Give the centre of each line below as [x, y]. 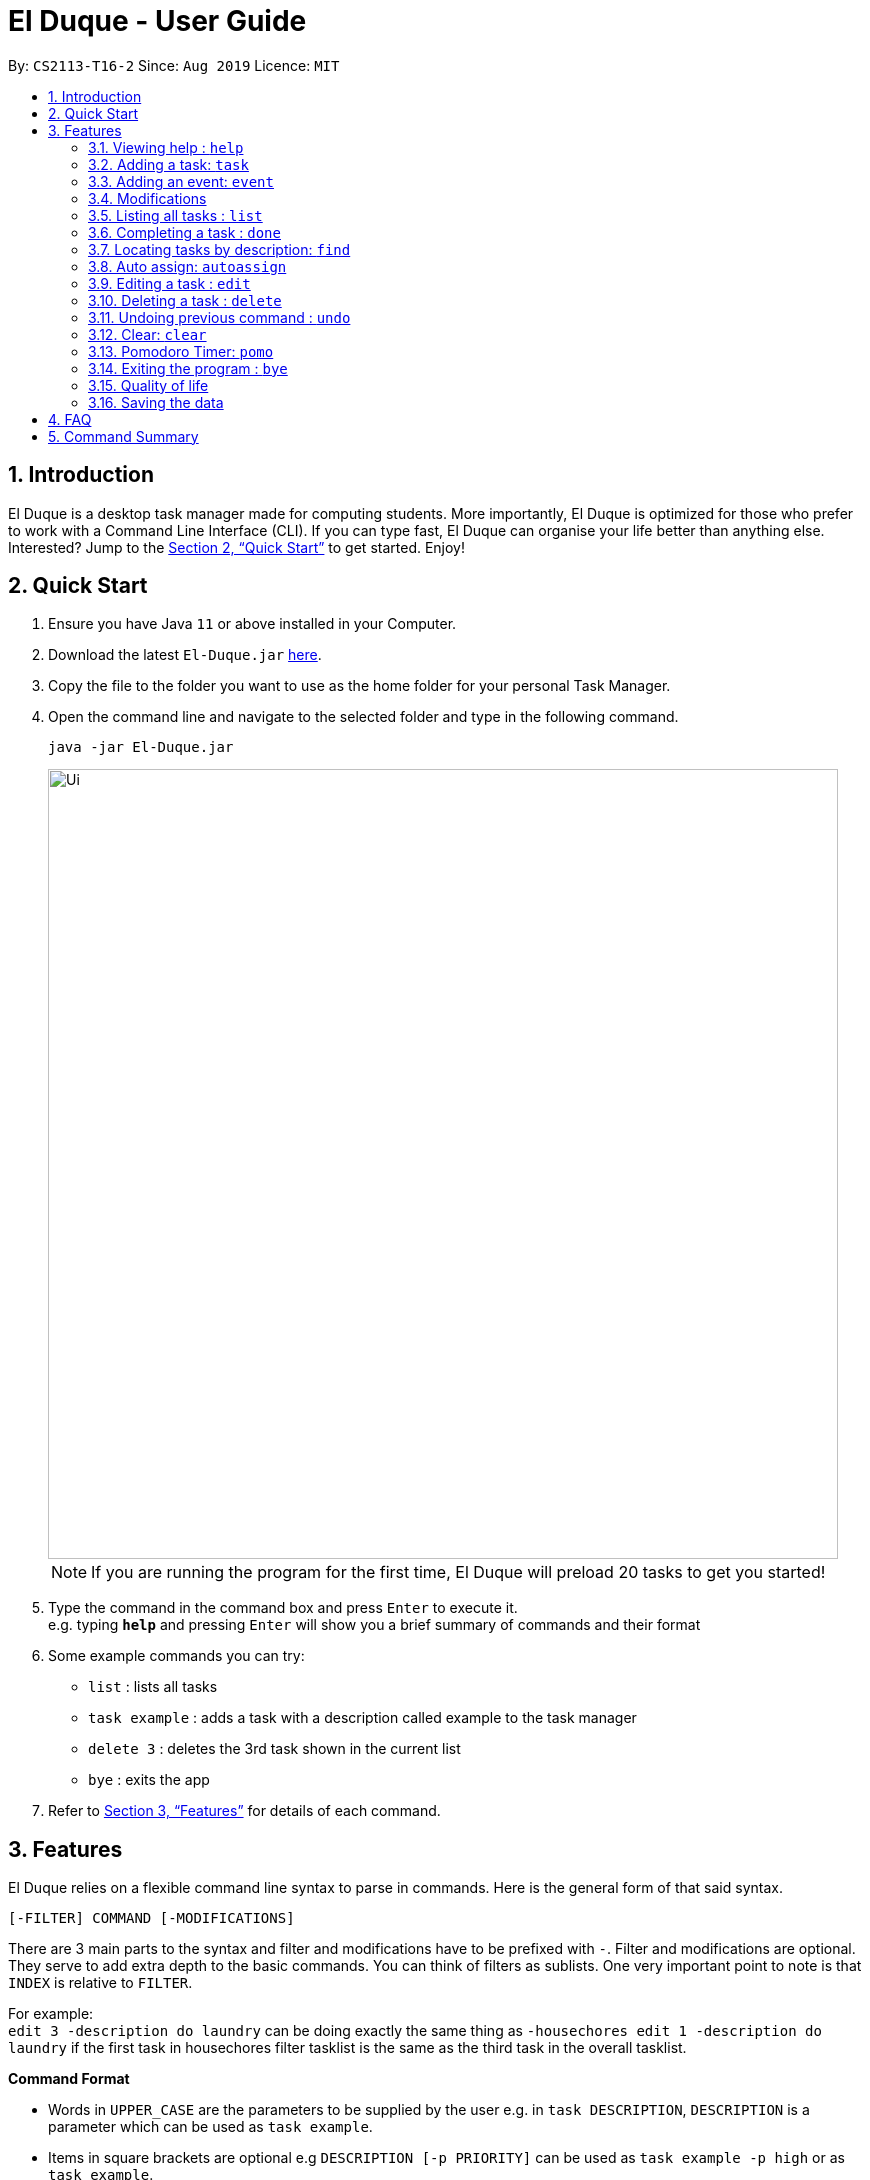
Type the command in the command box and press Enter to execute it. [283, 1608]
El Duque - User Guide [157, 21]
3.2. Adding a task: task [168, 164]
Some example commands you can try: [176, 1656]
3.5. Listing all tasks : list [175, 215]
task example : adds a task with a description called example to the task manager [362, 1718]
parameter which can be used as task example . [210, 2127]
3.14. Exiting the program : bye [188, 368]
